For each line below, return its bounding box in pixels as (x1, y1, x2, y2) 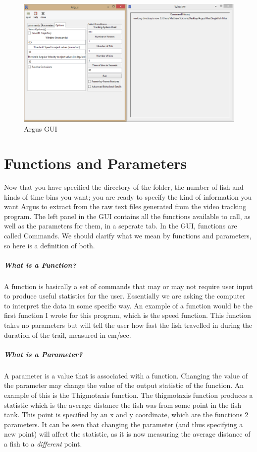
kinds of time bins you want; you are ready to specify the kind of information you (4, 191, 252, 202)
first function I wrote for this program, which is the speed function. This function (4, 310, 251, 320)
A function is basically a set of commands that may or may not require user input (4, 281, 253, 291)
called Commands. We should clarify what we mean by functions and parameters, (4, 230, 252, 240)
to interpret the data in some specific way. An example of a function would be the (4, 300, 253, 310)
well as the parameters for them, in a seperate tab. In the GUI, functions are (4, 221, 237, 231)
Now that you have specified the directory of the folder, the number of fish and (4, 181, 244, 192)
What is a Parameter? (4, 349, 83, 359)
